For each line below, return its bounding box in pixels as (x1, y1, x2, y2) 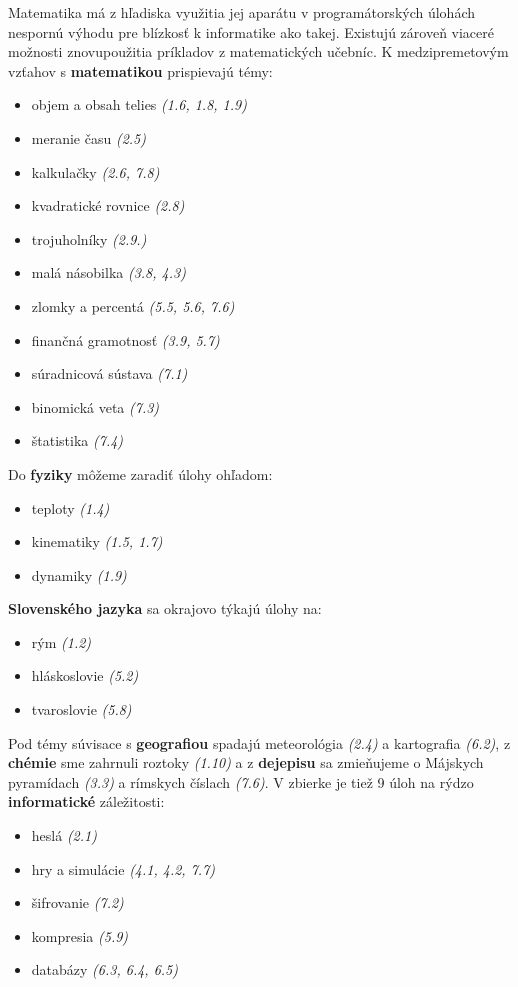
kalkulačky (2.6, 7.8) (31, 161, 160, 182)
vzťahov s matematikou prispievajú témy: (8, 60, 273, 81)
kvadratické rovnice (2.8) (31, 195, 185, 216)
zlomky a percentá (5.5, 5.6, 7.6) (31, 295, 235, 316)
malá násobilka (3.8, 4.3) (31, 262, 186, 283)
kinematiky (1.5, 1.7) (31, 531, 163, 552)
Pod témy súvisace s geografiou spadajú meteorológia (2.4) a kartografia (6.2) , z (8, 732, 511, 753)
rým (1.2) (31, 631, 92, 652)
